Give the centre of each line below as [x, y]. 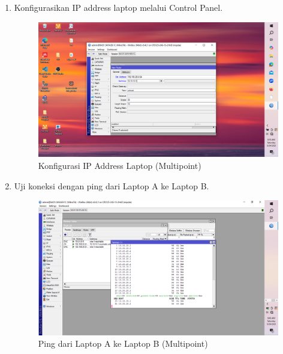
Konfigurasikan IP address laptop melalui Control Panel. [118, 7]
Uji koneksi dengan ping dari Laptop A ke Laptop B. [112, 185]
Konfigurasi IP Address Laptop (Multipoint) [120, 165]
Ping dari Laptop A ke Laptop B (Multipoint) [123, 343]
